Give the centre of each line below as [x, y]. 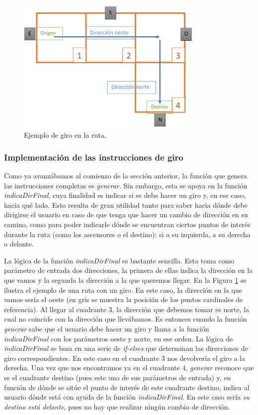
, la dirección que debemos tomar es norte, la [181, 309]
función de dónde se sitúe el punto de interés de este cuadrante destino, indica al [127, 387]
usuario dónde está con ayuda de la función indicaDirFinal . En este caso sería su [127, 397]
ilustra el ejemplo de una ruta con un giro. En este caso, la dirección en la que [123, 290]
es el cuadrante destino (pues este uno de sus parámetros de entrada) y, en [118, 377]
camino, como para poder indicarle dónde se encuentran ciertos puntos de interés [127, 224]
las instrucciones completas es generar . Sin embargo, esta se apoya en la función [126, 185]
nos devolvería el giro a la [206, 358]
